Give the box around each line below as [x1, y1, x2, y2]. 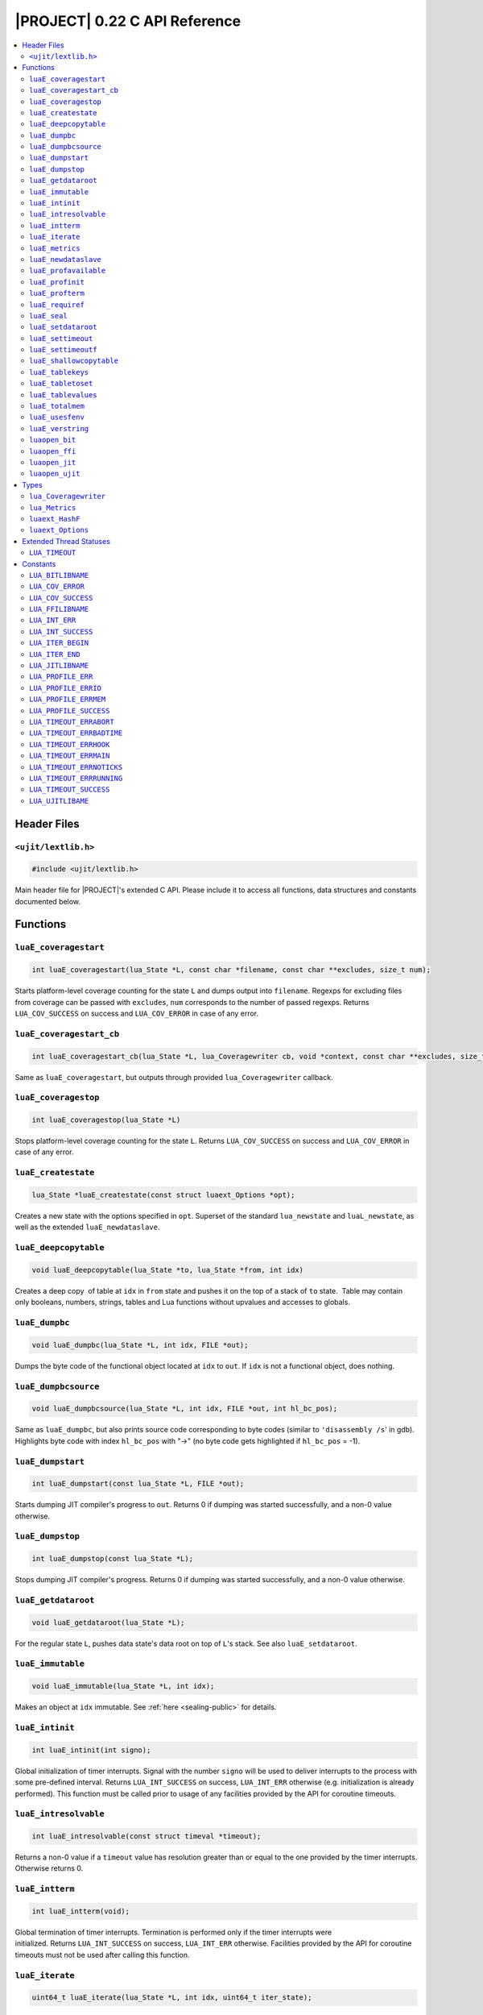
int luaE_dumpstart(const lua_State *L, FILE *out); [31, 1479, 245, 1489]
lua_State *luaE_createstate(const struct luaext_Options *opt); [31, 1190, 295, 1199]
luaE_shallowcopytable [29, 356, 119, 366]
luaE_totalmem [29, 401, 85, 411]
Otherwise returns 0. [14, 1863, 84, 1873]
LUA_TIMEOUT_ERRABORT [29, 717, 114, 726]
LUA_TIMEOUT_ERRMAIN [29, 751, 110, 761]
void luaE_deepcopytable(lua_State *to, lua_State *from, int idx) [31, 1265, 304, 1274]
